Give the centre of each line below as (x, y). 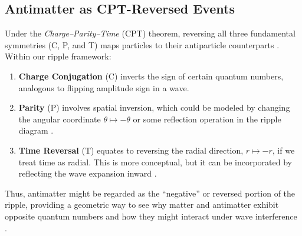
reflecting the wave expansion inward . (88, 173)
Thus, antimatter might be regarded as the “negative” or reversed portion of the (150, 193)
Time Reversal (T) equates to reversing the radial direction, (131, 150)
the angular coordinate (60, 119)
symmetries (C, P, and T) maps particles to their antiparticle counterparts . (142, 44)
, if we (283, 150)
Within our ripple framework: (58, 56)
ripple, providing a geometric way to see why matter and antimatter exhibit (142, 205)
